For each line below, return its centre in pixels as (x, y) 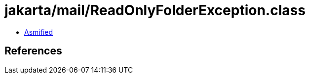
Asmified (39, 32)
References (33, 51)
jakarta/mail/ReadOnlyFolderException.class (155, 10)
